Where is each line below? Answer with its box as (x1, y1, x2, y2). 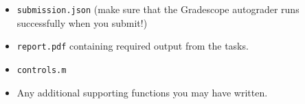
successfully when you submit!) (16, 15, 148, 30)
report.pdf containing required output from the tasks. (16, 39, 249, 53)
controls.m (16, 65, 67, 75)
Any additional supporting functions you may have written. (16, 85, 268, 99)
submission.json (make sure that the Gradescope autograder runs (16, 2, 300, 16)
